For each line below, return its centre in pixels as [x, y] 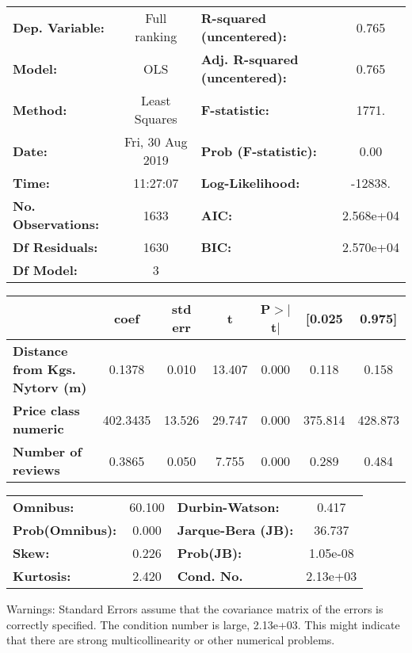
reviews [36, 470]
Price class [46, 410]
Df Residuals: [55, 247]
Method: [40, 109]
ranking [156, 36]
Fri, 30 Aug [156, 141]
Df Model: [45, 270]
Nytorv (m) [50, 387]
